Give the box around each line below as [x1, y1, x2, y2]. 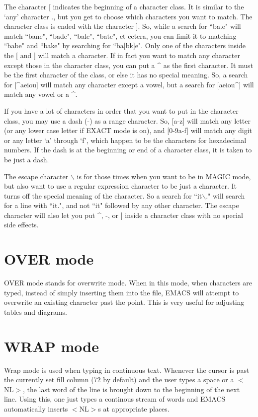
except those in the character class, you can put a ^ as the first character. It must [4, 60, 254, 70]
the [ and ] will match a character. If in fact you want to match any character [4, 50, 240, 60]
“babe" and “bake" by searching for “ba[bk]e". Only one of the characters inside [4, 40, 246, 51]
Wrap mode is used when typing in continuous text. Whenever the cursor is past [4, 364, 250, 375]
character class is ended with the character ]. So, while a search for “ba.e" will [4, 21, 241, 31]
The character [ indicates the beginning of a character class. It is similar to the [4, 1, 244, 11]
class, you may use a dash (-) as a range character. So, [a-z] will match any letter [4, 115, 251, 126]
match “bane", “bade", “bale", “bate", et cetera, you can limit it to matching [4, 30, 237, 41]
